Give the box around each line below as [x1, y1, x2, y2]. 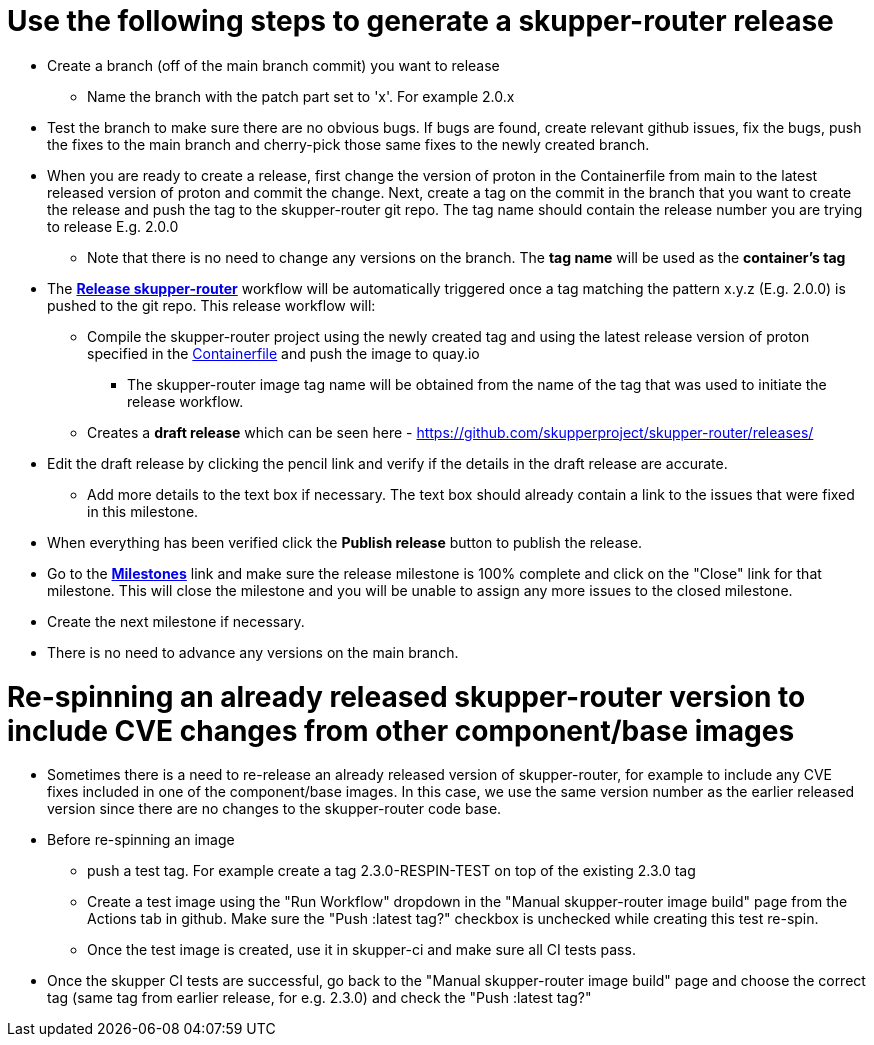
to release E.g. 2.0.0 [47, 217, 179, 235]
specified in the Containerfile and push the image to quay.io [87, 344, 480, 362]
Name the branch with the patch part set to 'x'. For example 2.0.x [87, 87, 515, 105]
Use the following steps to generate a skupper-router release [7, 4, 834, 38]
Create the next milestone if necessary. [47, 612, 305, 630]
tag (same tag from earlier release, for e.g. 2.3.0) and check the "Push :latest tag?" [47, 989, 592, 1007]
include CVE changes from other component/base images [7, 713, 795, 748]
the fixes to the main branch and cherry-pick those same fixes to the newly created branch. [47, 135, 650, 153]
